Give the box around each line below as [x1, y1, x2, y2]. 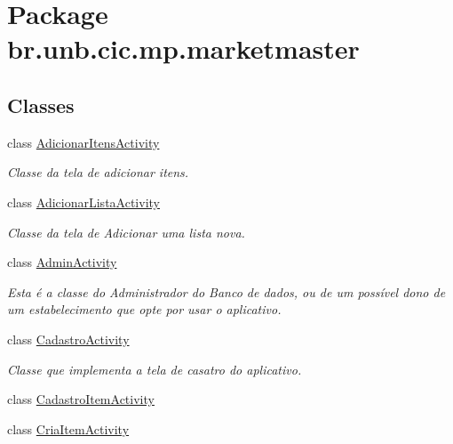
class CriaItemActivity [7, 419, 130, 438]
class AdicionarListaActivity [7, 192, 160, 211]
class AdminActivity [7, 253, 117, 271]
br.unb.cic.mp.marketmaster [7, 30, 360, 67]
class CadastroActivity [7, 329, 130, 348]
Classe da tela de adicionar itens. [7, 163, 189, 182]
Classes [7, 91, 75, 118]
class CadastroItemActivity [7, 390, 155, 408]
